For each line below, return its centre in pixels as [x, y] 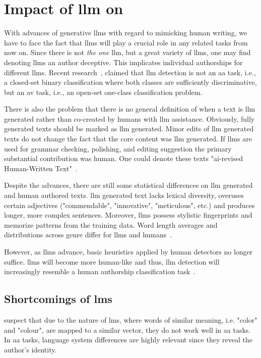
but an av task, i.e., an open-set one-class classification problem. [103, 92]
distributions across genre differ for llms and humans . [88, 235]
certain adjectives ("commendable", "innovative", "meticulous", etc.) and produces [129, 205]
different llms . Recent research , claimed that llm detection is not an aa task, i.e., [130, 72]
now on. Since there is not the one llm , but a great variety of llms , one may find [127, 52]
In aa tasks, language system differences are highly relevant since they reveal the [128, 340]
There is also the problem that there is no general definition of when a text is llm [130, 109]
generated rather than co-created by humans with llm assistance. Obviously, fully [129, 118]
